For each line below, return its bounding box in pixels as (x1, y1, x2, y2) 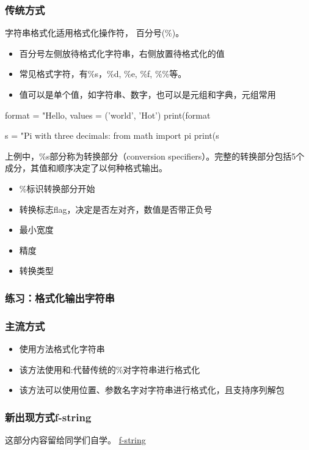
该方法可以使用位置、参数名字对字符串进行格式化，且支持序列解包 (19, 383, 285, 396)
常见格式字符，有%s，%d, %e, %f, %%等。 (19, 67, 187, 80)
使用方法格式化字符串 (19, 342, 105, 355)
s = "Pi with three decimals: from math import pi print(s (5, 129, 219, 142)
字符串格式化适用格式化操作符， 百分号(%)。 (5, 26, 184, 39)
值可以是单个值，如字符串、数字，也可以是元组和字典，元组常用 (19, 88, 276, 100)
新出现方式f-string (5, 409, 92, 424)
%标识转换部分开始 (19, 182, 95, 194)
